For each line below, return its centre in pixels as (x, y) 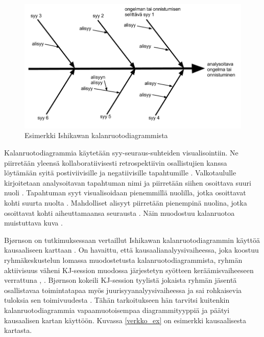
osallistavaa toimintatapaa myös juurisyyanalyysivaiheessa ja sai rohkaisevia (123, 290)
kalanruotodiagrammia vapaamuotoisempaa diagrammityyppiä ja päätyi (117, 310)
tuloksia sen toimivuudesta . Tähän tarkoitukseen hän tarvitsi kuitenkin (117, 300)
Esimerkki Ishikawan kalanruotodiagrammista (96, 135)
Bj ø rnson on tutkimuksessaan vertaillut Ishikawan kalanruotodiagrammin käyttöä (132, 240)
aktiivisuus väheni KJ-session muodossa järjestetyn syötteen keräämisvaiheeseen (129, 270)
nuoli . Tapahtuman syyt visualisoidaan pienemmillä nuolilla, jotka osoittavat (125, 193)
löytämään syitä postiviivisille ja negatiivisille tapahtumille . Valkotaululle (120, 173)
